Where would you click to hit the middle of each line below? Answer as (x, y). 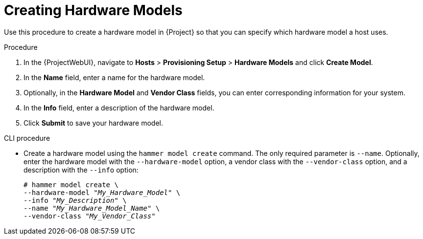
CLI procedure (27, 138)
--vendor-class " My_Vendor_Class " (90, 216)
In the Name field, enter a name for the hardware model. (114, 77)
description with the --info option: (81, 170)
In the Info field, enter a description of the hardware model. (119, 108)
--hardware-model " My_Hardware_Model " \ (102, 192)
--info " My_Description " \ (75, 200)
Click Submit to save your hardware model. (93, 123)
